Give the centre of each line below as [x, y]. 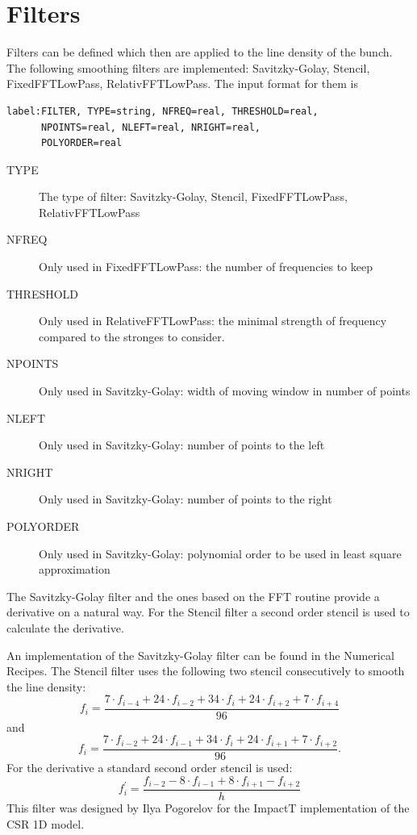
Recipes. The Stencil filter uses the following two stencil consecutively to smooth [206, 671]
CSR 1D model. [46, 823]
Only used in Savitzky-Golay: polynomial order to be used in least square [220, 553]
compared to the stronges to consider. [132, 336]
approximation [75, 569]
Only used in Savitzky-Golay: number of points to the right [186, 499]
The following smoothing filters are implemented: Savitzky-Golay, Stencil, [188, 67]
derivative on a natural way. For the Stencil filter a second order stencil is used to [208, 612]
